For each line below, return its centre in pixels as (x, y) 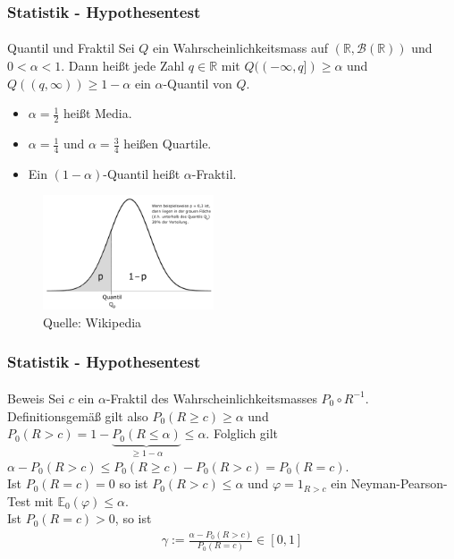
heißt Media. (97, 113)
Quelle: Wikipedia (92, 322)
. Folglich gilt (242, 433)
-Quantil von (198, 83)
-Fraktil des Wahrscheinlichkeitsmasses (211, 398)
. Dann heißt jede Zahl (123, 66)
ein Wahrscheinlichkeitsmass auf (240, 48)
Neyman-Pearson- (399, 483)
